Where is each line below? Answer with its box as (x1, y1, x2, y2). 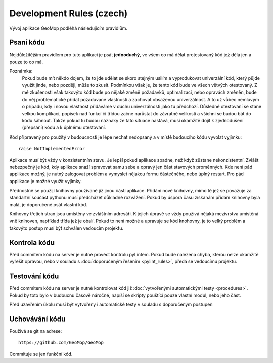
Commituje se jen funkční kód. (9, 351, 73, 357)
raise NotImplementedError (18, 146, 85, 152)
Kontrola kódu (9, 238, 55, 247)
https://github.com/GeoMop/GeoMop (18, 340, 104, 346)
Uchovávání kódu (9, 314, 66, 323)
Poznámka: (9, 68, 33, 74)
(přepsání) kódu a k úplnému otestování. (22, 124, 106, 131)
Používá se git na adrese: (9, 328, 62, 334)
